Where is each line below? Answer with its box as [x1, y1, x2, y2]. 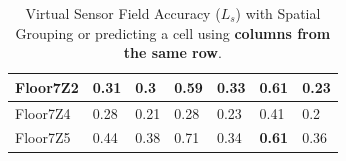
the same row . [123, 42, 222, 63]
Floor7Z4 [15, 102, 71, 123]
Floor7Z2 [15, 76, 79, 97]
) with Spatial [235, 3, 321, 23]
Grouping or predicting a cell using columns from [15, 22, 331, 43]
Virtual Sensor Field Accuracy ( [25, 3, 221, 23]
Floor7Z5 [15, 127, 71, 148]
